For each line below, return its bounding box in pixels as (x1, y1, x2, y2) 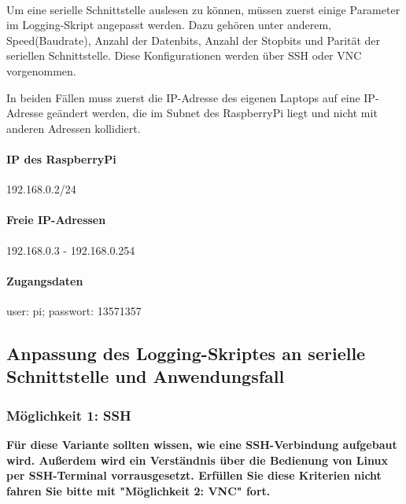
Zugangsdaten (6, 272, 83, 289)
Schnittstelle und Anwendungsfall (6, 364, 285, 388)
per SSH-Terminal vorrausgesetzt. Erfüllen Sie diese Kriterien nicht (6, 467, 382, 484)
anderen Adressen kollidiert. (6, 120, 141, 136)
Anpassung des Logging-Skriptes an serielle (6, 340, 366, 365)
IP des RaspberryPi (6, 150, 116, 167)
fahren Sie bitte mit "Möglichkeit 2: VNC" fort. (6, 482, 271, 498)
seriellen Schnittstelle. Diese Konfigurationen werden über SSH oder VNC (6, 47, 362, 64)
